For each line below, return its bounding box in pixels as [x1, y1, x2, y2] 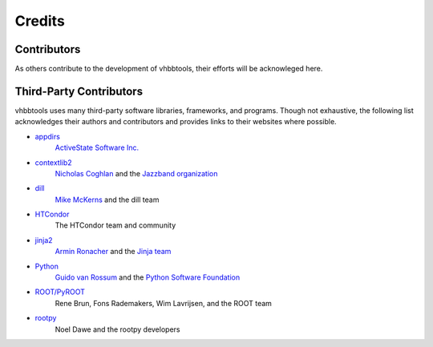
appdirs [34, 131, 60, 141]
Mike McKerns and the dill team [55, 195, 160, 204]
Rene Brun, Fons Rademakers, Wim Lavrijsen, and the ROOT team [55, 298, 273, 308]
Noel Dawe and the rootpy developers [55, 325, 180, 334]
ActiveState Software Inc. [55, 143, 140, 152]
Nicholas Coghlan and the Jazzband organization [55, 168, 218, 178]
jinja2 [34, 235, 53, 244]
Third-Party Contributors [14, 84, 144, 98]
